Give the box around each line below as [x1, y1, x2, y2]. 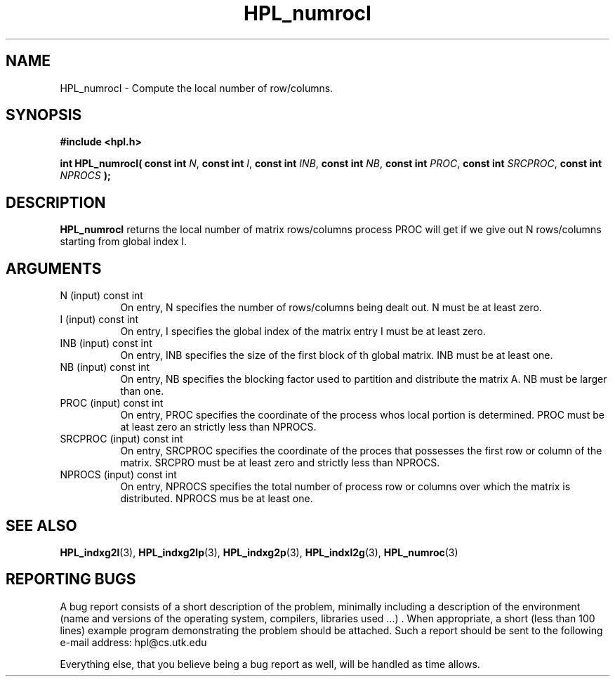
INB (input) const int [60, 337, 152, 350]
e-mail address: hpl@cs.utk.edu [60, 636, 207, 648]
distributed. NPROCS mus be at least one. [120, 492, 313, 505]
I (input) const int [60, 313, 139, 326]
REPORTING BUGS [6, 570, 136, 589]
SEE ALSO [6, 516, 77, 535]
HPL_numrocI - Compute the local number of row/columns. [60, 81, 333, 94]
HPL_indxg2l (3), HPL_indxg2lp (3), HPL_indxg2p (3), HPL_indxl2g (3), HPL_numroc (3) [60, 546, 458, 558]
